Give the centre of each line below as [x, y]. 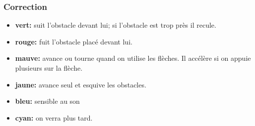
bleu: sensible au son [47, 101]
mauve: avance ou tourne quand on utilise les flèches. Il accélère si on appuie [133, 58]
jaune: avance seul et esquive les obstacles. [81, 84]
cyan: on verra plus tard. [54, 117]
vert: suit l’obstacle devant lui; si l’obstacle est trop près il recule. [116, 25]
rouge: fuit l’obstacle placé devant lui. [74, 41]
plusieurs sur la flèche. [49, 68]
